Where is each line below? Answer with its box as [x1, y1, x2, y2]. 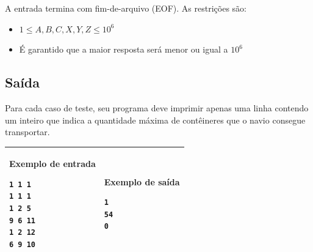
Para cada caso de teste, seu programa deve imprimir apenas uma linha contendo [5, 101, 309, 114]
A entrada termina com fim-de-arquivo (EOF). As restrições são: [5, 2, 246, 14]
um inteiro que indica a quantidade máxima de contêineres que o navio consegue [5, 113, 306, 126]
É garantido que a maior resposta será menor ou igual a [19, 43, 228, 56]
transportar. [5, 125, 50, 138]
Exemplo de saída [104, 175, 180, 188]
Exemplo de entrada [9, 157, 96, 170]
